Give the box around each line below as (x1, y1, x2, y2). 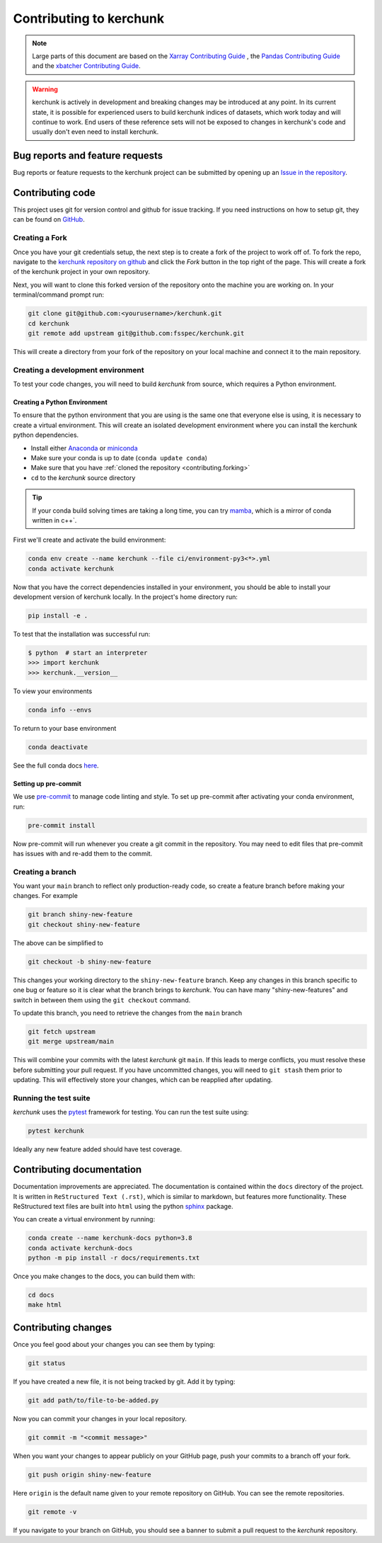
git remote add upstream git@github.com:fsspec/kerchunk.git (28, 329, 245, 337)
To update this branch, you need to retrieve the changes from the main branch (13, 1008, 243, 1017)
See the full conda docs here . (13, 761, 99, 770)
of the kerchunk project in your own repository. (13, 268, 151, 276)
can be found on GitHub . (13, 215, 85, 224)
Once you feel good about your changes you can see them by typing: (13, 1340, 216, 1348)
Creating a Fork (13, 233, 67, 243)
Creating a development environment (13, 365, 144, 375)
